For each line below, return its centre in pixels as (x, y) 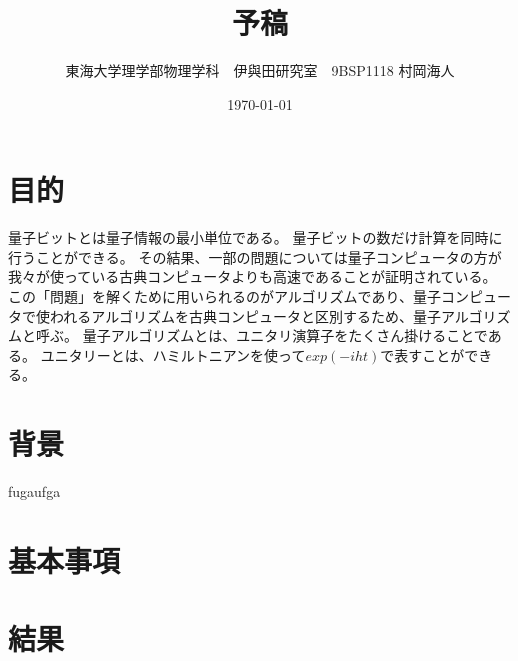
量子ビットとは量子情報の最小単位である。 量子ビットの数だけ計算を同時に (255, 237)
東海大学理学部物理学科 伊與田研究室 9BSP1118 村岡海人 (260, 70)
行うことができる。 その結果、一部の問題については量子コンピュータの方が (255, 256)
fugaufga (34, 491)
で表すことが (422, 354)
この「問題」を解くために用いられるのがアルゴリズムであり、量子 (224, 296)
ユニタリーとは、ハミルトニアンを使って (173, 354)
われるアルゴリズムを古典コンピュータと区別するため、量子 (245, 315)
